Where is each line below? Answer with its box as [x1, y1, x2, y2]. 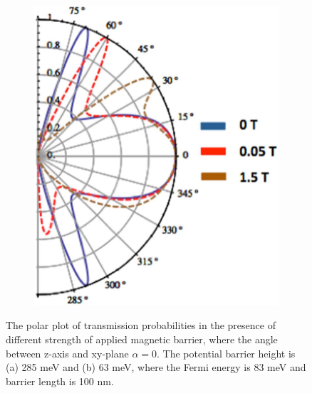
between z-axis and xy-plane [6, 345, 129, 360]
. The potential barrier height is [157, 345, 296, 360]
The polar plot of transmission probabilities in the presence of [6, 318, 276, 333]
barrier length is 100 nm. [6, 373, 114, 388]
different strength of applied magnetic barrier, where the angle [6, 331, 278, 346]
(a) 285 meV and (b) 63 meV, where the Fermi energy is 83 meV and [6, 360, 306, 375]
